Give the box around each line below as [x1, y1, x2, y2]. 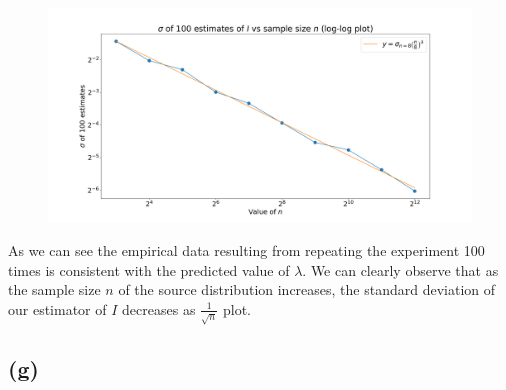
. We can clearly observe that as [302, 259, 499, 280]
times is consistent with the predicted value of [8, 259, 290, 280]
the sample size [8, 279, 101, 300]
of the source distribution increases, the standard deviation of [118, 279, 496, 300]
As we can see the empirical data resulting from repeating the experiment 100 [8, 240, 485, 261]
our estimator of [8, 298, 107, 319]
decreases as [122, 298, 196, 319]
